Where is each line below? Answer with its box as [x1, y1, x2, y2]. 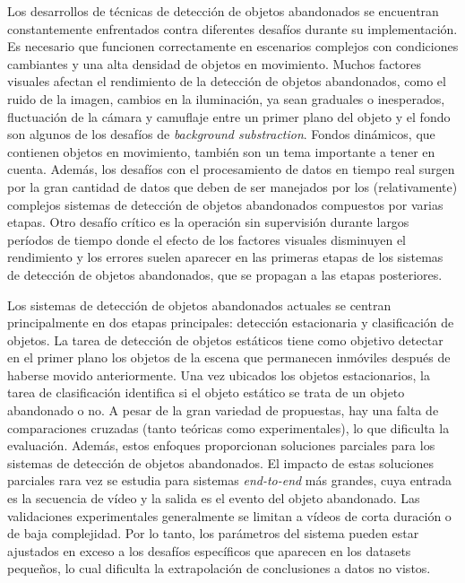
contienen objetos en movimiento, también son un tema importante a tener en [7, 142, 435, 161]
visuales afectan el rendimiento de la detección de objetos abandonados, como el [7, 72, 446, 91]
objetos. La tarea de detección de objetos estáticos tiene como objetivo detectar [7, 330, 443, 349]
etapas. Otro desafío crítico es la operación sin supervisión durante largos [7, 213, 409, 231]
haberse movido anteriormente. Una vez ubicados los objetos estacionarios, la [7, 365, 430, 384]
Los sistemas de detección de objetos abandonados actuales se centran [7, 295, 392, 314]
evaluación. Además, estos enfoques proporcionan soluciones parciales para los [7, 436, 435, 455]
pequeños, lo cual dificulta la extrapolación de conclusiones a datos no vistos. [7, 559, 431, 578]
